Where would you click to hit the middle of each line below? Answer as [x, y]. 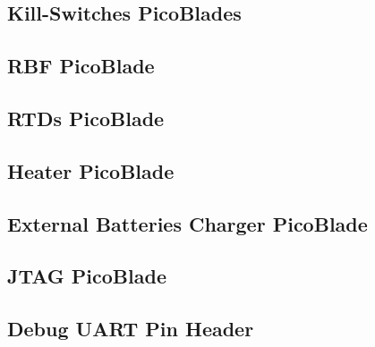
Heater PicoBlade [91, 170]
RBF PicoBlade [81, 66]
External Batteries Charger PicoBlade [187, 223]
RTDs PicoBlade [86, 118]
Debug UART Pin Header [131, 329]
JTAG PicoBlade [87, 276]
